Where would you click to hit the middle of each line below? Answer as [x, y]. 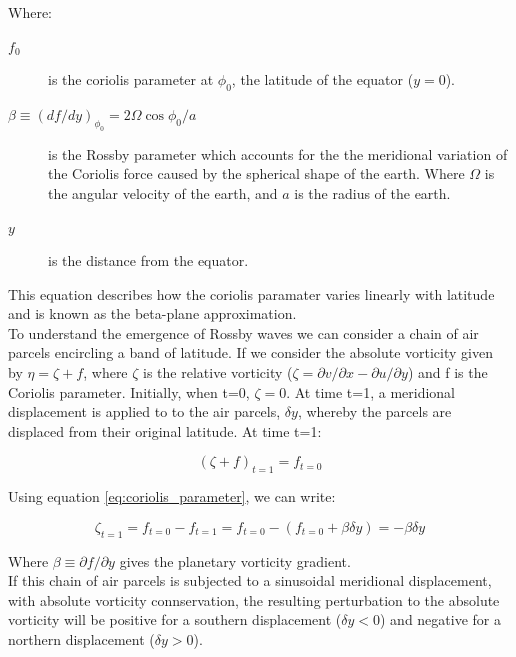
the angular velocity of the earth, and [163, 192]
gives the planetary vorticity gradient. [235, 560]
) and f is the [447, 372]
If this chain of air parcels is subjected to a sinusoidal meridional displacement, [250, 580]
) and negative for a [440, 619]
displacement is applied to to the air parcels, [144, 411]
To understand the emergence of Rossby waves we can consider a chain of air [243, 332]
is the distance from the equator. [148, 260]
